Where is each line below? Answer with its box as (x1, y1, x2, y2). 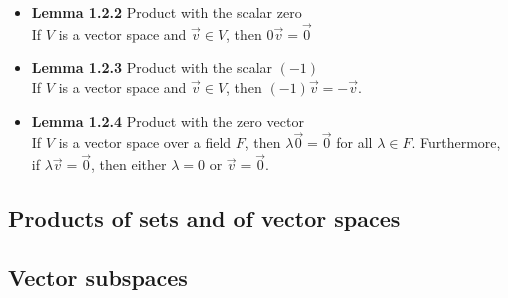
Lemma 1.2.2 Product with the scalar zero (31, 2, 302, 22)
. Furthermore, (411, 132, 501, 153)
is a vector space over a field (58, 132, 232, 153)
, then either (91, 154, 167, 175)
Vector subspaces (8, 261, 188, 292)
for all (336, 132, 373, 153)
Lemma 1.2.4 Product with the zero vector (31, 110, 304, 131)
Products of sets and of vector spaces (8, 203, 401, 234)
